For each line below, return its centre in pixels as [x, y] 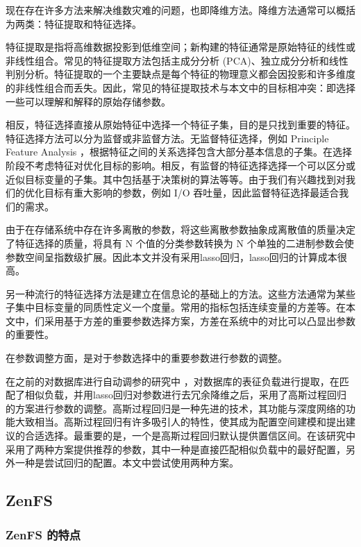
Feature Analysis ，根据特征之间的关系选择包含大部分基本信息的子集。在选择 [179, 152]
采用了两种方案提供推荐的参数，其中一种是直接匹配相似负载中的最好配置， [176, 449]
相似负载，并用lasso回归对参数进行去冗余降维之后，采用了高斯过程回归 [185, 395]
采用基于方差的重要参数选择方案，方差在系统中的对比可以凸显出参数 [200, 320]
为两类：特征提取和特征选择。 [74, 23]
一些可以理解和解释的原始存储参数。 [88, 101]
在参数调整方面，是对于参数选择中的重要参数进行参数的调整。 [146, 358]
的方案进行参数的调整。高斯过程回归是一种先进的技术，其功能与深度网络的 [176, 408]
